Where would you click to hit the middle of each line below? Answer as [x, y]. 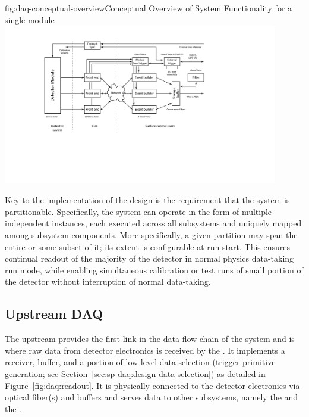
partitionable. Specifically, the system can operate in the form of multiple [138, 211]
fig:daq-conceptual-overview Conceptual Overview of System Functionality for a [149, 8]
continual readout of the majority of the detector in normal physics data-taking [149, 258]
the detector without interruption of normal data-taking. [108, 281]
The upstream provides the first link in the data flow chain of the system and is [150, 339]
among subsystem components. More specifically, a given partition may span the [151, 235]
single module [30, 19]
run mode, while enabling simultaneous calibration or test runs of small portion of [154, 270]
